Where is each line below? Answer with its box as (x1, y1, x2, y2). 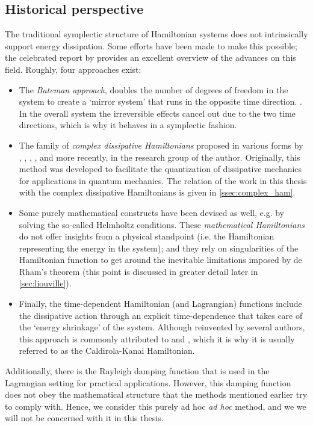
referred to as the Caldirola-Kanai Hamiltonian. (19, 344, 195, 357)
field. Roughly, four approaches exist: (5, 63, 141, 75)
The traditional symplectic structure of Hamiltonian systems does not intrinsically (5, 28, 308, 40)
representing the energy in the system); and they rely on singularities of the (19, 241, 299, 254)
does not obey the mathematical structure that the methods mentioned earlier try (5, 388, 308, 401)
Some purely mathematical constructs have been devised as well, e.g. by (19, 206, 284, 218)
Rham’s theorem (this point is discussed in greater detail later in (19, 265, 258, 277)
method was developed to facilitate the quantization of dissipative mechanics (19, 162, 302, 175)
